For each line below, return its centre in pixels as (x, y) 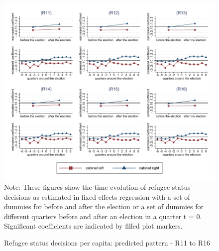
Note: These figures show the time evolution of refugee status (97, 187)
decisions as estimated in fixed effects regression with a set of (97, 196)
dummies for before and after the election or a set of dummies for (104, 206)
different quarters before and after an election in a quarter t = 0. (103, 216)
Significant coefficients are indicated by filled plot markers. (93, 226)
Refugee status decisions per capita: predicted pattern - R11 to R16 (107, 242)
